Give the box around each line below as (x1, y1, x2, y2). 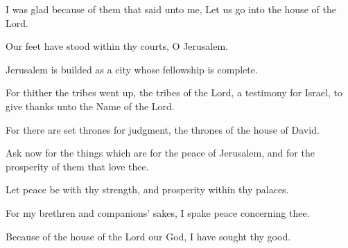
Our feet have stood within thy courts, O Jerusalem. (6, 39, 228, 53)
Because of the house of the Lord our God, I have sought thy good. (6, 229, 291, 243)
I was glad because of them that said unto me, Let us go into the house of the (6, 2, 336, 16)
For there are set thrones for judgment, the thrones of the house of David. (6, 122, 320, 136)
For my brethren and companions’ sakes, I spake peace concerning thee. (6, 205, 310, 220)
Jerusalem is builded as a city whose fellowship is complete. (6, 62, 258, 76)
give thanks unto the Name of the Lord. (6, 98, 175, 113)
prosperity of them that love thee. (6, 159, 149, 173)
